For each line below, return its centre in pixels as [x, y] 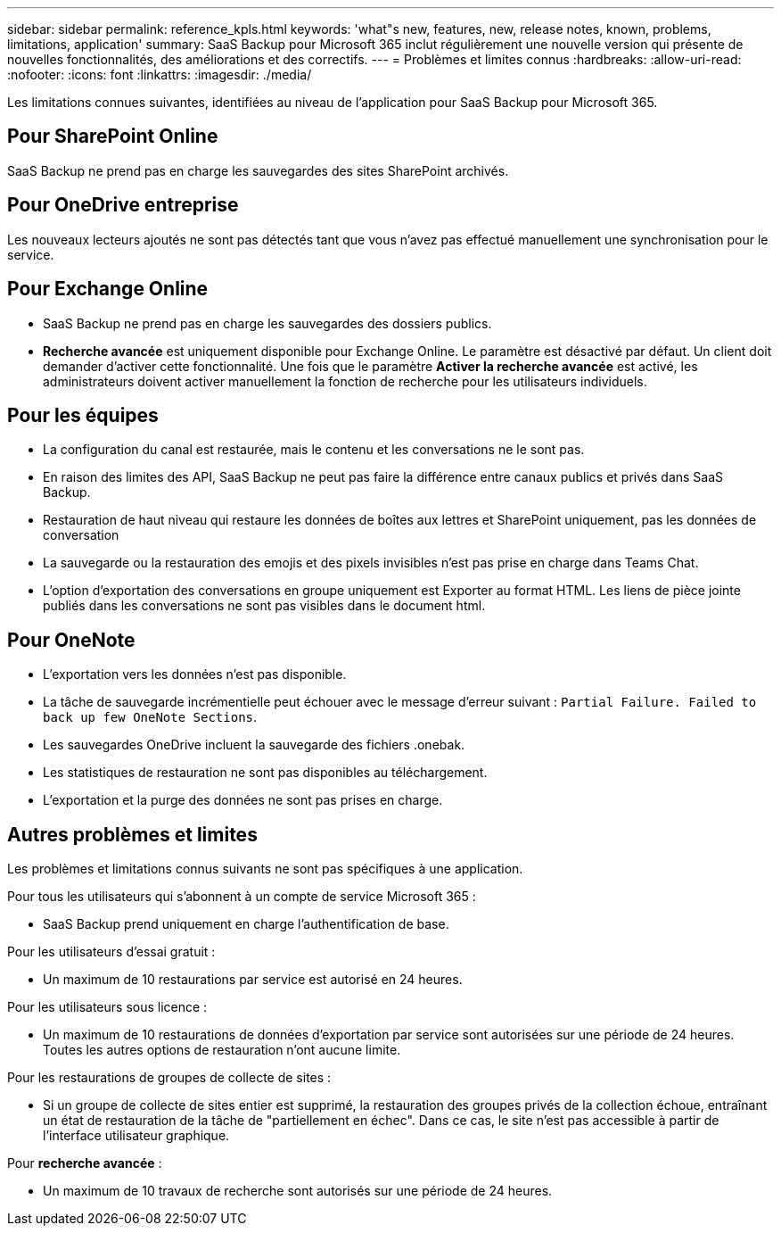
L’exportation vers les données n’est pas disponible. [195, 674]
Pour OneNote [71, 640]
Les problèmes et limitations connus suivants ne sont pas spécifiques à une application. [265, 869]
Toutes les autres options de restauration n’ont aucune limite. [222, 1050]
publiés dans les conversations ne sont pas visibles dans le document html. [264, 606]
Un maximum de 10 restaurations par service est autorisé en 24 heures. [253, 980]
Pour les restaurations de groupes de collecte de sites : [169, 1078]
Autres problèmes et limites [132, 834]
